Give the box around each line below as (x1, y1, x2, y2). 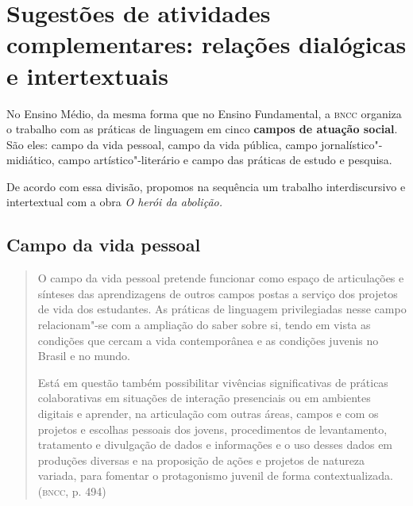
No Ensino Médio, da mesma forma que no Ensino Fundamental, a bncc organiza (6, 105, 402, 121)
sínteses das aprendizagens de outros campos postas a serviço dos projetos (37, 285, 398, 301)
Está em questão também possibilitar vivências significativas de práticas (37, 374, 388, 390)
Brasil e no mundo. (37, 347, 130, 364)
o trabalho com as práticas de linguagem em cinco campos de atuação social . (6, 121, 398, 137)
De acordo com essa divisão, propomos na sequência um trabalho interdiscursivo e (6, 178, 406, 194)
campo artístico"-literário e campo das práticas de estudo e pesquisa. (58, 151, 392, 168)
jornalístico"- (321, 136, 383, 152)
